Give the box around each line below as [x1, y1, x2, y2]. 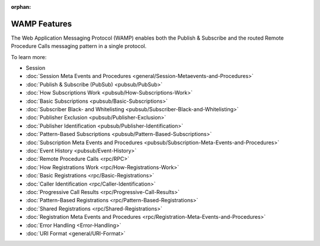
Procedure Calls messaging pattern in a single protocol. [11, 43, 147, 50]
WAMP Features [11, 18, 72, 29]
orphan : [11, 4, 31, 10]
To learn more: [11, 53, 47, 60]
